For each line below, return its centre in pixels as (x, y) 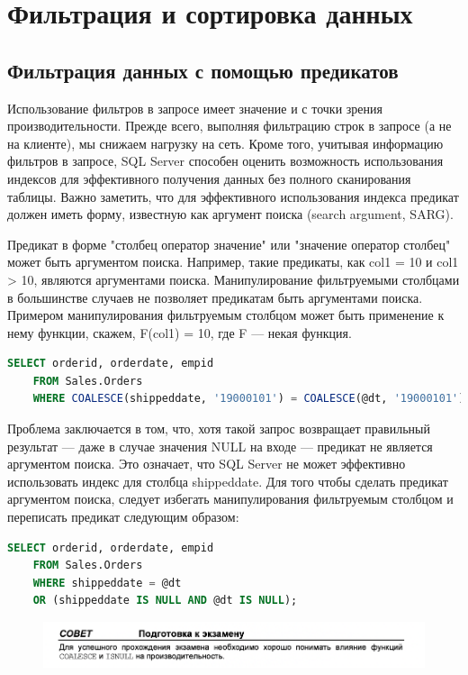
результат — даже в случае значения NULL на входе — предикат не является (220, 446)
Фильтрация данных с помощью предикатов (203, 70)
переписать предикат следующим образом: (123, 517)
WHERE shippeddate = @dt (107, 583)
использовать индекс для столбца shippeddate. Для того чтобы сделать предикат (228, 481)
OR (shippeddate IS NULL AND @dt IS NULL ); (165, 601)
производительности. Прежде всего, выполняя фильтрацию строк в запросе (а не (229, 126)
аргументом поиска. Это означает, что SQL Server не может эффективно (207, 464)
